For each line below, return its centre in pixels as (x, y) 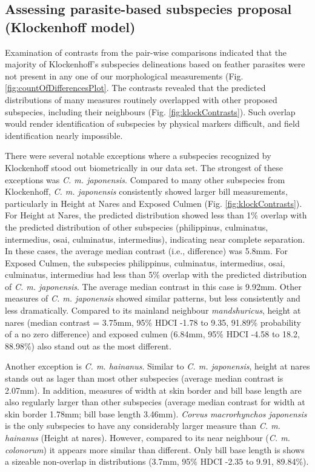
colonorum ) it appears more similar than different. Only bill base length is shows (155, 449)
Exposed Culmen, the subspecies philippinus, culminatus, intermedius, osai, (145, 262)
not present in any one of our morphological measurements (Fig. (124, 76)
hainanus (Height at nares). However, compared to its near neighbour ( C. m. (148, 437)
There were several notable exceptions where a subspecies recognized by (138, 156)
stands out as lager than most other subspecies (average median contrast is (144, 378)
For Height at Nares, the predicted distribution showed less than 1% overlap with (156, 215)
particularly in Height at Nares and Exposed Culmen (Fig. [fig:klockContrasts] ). (154, 203)
